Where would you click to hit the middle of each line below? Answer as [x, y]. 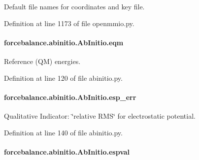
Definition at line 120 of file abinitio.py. [63, 78]
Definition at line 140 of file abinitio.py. [63, 132]
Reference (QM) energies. [42, 61]
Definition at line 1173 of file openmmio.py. [69, 23]
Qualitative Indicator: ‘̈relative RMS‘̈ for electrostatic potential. [100, 115]
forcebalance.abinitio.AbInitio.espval [67, 151]
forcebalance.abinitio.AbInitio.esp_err [70, 97]
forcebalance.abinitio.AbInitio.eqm [64, 42]
